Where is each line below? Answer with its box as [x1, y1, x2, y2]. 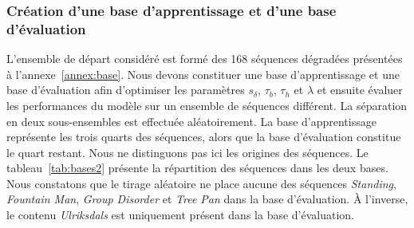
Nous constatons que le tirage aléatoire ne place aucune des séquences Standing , [6, 175, 396, 191]
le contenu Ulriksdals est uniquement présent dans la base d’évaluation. [6, 206, 354, 223]
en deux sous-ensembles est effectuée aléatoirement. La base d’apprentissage [6, 112, 377, 129]
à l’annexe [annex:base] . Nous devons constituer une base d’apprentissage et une [6, 65, 400, 82]
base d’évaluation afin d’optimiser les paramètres [6, 81, 245, 98]
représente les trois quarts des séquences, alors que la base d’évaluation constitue [6, 128, 401, 145]
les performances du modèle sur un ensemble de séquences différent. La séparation [6, 96, 408, 113]
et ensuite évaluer [317, 81, 403, 98]
